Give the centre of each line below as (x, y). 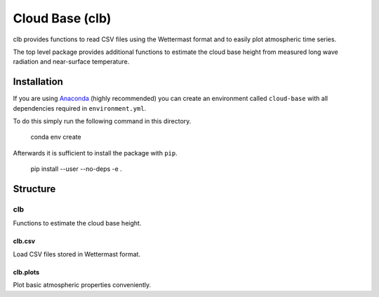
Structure (34, 189)
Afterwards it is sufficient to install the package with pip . (95, 153)
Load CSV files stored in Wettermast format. (77, 254)
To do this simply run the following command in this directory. (102, 121)
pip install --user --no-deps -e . (76, 169)
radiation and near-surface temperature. (71, 62)
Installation (38, 82)
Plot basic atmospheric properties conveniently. (82, 285)
